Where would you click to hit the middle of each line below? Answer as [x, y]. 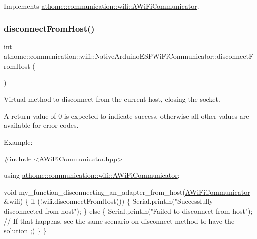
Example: [18, 141]
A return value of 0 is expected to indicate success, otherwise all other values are [127, 115]
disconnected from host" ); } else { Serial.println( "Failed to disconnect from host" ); [128, 211]
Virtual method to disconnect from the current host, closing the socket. [112, 99]
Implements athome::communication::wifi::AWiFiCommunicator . [102, 6]
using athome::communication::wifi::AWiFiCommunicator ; [92, 175]
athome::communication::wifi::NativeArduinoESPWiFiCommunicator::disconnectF [129, 56]
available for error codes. [41, 125]
